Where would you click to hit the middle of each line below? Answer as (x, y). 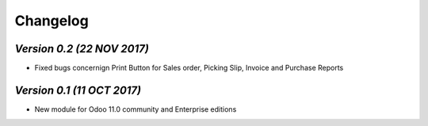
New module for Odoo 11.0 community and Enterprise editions (136, 109)
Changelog (52, 21)
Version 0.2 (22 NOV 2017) (82, 49)
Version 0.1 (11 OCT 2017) (78, 90)
